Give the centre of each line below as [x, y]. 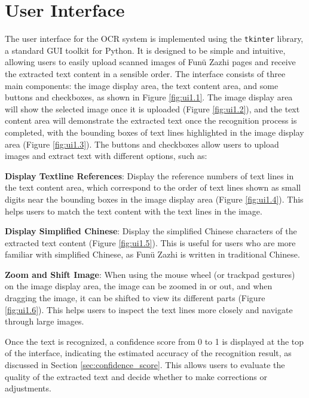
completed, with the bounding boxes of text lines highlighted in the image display [154, 132]
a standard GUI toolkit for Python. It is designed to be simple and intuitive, [145, 50]
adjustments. [28, 388]
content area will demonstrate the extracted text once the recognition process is [151, 120]
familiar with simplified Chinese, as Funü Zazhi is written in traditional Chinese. [152, 254]
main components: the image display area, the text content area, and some [142, 85]
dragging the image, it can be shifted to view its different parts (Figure [135, 298]
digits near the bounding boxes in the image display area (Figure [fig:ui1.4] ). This [154, 199]
